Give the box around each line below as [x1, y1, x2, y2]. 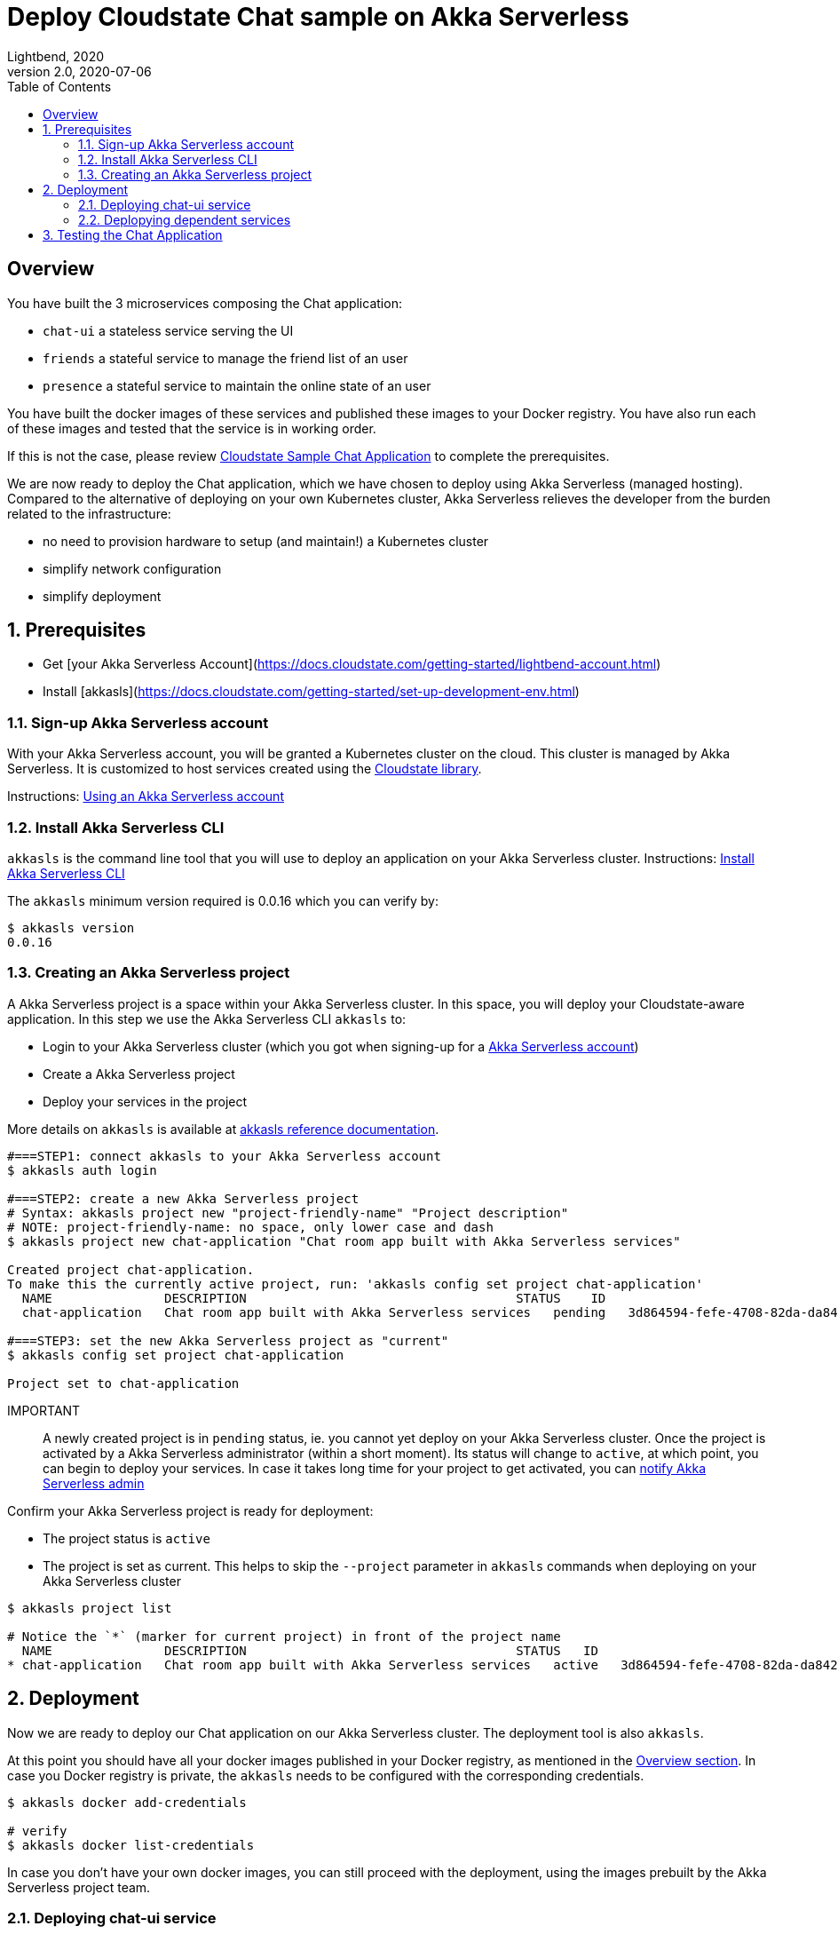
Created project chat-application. [7, 1262, 255, 1277]
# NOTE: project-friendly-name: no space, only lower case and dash [7, 1219, 494, 1234]
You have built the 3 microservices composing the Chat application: [7, 295, 402, 311]
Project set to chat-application [7, 1375, 240, 1391]
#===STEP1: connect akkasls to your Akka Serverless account [7, 1148, 441, 1163]
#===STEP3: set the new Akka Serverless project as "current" [7, 1333, 449, 1348]
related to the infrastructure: [7, 505, 171, 521]
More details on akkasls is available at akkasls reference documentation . [7, 1121, 439, 1137]
